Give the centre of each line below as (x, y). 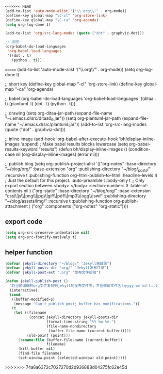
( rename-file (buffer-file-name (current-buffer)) (70, 340)
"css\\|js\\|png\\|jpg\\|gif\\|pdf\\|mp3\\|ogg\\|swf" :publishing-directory (76, 196)
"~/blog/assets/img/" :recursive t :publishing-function (59, 201)
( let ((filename (30, 313)
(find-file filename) (40, 354)
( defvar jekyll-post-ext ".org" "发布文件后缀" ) (53, 273)
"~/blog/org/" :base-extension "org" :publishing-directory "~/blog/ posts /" (78, 170)
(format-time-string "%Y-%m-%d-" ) (81, 322)
